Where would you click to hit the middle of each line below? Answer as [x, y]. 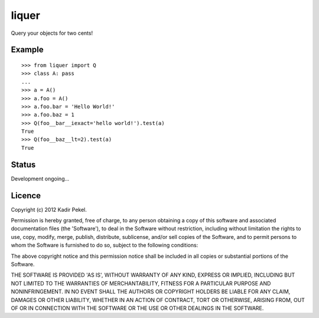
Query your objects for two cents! [52, 33]
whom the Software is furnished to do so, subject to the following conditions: [105, 245]
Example [27, 50]
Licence [26, 196]
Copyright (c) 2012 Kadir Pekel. [49, 209]
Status [23, 164]
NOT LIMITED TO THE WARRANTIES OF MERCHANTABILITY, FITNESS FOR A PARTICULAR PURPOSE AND [141, 283]
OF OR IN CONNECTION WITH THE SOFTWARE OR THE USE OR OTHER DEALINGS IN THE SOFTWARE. [137, 308]
